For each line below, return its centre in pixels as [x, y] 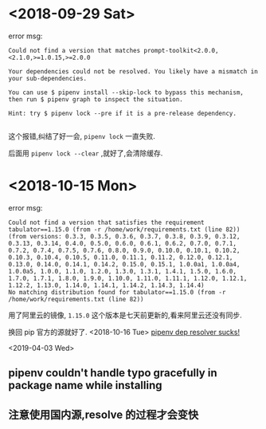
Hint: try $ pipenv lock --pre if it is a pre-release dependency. [123, 113]
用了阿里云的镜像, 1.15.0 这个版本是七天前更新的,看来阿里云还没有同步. [125, 315]
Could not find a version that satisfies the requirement [106, 222]
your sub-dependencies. [48, 78]
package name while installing [85, 386]
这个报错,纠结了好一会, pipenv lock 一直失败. [82, 136]
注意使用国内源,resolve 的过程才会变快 [104, 414]
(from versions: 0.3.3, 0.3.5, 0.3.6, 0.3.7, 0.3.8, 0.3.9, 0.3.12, [124, 236]
